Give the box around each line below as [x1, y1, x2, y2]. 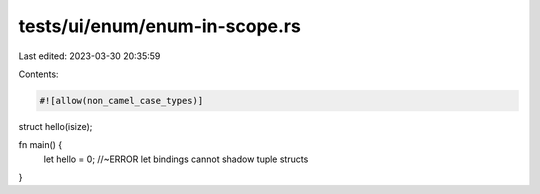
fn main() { [18, 139, 63, 151]
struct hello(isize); [18, 120, 93, 132]
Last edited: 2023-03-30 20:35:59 [18, 50, 161, 62]
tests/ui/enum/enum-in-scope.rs [18, 15, 302, 37]
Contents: [18, 68, 59, 80]
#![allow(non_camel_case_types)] [39, 95, 204, 106]
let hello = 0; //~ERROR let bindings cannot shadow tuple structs [43, 153, 309, 165]
